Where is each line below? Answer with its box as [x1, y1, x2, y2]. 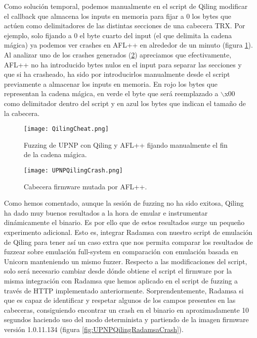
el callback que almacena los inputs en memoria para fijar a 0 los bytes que [4, 10, 231, 21]
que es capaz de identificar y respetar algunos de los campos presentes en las [4, 295, 236, 305]
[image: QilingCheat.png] [24, 125, 109, 133]
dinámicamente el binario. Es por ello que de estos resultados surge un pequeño [4, 217, 245, 227]
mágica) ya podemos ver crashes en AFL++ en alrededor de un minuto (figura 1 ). [4, 40, 253, 50]
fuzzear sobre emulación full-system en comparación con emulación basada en [4, 246, 238, 257]
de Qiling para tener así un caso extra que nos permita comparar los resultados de [4, 236, 253, 247]
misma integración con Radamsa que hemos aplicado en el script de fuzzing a [4, 275, 238, 285]
